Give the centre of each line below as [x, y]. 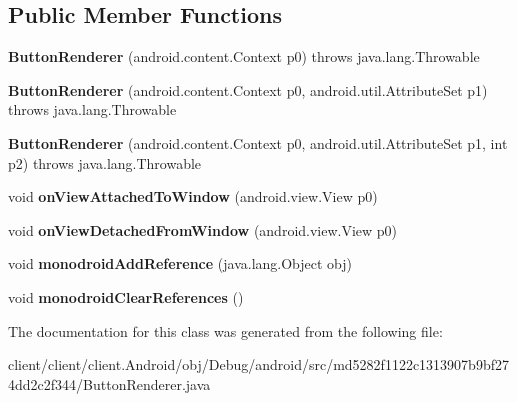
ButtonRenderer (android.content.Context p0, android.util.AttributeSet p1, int [258, 142]
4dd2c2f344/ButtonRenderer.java [109, 383]
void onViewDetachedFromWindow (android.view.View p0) [203, 229]
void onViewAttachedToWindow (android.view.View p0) [193, 196]
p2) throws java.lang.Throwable [105, 162]
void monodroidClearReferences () [126, 296]
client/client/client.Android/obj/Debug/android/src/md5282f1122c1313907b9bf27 [258, 364]
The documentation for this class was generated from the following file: [225, 330]
